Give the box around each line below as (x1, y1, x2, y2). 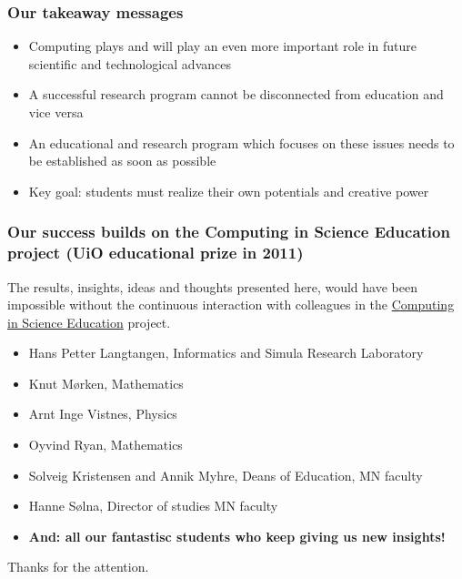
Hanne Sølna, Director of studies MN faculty (28, 496, 278, 515)
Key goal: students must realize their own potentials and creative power (28, 181, 429, 200)
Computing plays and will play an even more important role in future (28, 36, 417, 56)
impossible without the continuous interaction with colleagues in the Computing (7, 295, 455, 314)
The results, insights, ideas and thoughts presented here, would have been (7, 277, 417, 296)
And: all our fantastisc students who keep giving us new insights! (28, 526, 446, 545)
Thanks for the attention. (7, 557, 149, 576)
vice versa (28, 103, 84, 121)
